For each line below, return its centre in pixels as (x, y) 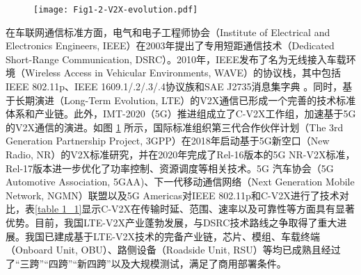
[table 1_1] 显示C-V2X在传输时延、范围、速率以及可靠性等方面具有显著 (195, 209)
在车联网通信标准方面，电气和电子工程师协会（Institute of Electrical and (168, 32)
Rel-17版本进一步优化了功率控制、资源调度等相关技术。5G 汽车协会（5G (170, 168)
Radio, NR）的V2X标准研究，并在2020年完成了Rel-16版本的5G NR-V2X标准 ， (180, 154)
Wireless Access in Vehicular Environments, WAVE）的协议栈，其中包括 (183, 73)
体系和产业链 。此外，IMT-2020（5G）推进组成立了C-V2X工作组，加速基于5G (181, 114)
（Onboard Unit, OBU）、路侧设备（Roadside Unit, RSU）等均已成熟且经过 (173, 250)
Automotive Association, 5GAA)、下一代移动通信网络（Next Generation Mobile (180, 182)
